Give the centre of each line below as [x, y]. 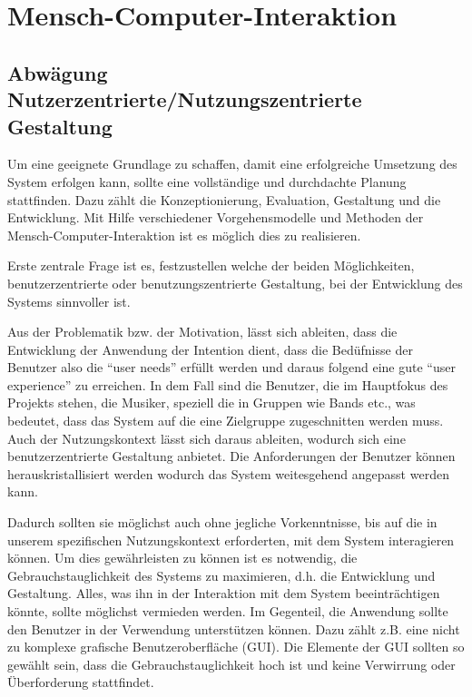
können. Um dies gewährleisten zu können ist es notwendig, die [182, 558]
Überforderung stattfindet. [81, 682]
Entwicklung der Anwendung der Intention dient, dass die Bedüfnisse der [210, 349]
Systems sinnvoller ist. [69, 301]
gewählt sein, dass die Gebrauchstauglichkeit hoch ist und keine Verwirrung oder [231, 664]
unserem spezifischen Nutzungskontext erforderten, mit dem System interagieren [231, 540]
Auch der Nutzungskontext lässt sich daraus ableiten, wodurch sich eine [206, 438]
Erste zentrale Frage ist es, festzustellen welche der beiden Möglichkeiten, [211, 265]
